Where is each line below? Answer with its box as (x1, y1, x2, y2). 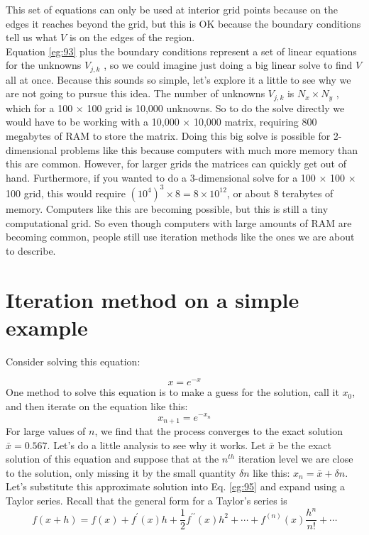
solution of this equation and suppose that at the (6, 451, 219, 466)
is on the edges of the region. (69, 30, 195, 45)
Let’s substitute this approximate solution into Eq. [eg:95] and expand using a (6, 479, 346, 494)
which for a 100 (6, 100, 73, 115)
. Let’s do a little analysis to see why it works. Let (47, 437, 266, 452)
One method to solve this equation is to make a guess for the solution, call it (6, 385, 339, 399)
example (6, 312, 88, 341)
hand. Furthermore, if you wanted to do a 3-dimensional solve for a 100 (6, 170, 316, 184)
